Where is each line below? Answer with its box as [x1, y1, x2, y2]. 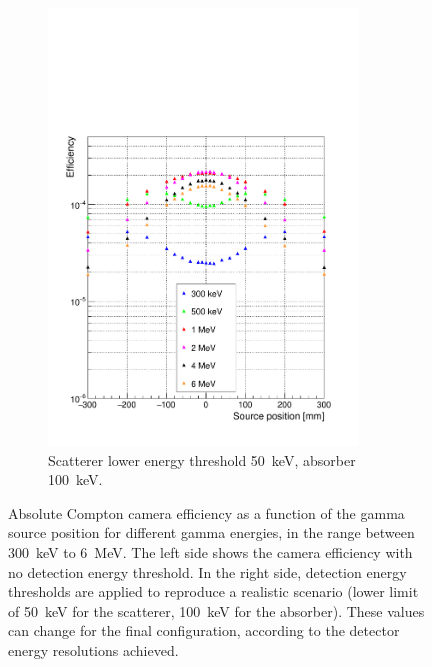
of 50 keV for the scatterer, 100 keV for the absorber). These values [8, 600, 425, 621]
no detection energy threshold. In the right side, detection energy [8, 561, 407, 582]
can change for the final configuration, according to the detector [8, 620, 400, 641]
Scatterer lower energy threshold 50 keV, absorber [48, 449, 356, 470]
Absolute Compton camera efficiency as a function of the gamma [8, 502, 405, 523]
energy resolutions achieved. [8, 639, 179, 660]
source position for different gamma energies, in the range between [8, 522, 415, 543]
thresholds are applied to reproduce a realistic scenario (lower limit [8, 581, 419, 602]
